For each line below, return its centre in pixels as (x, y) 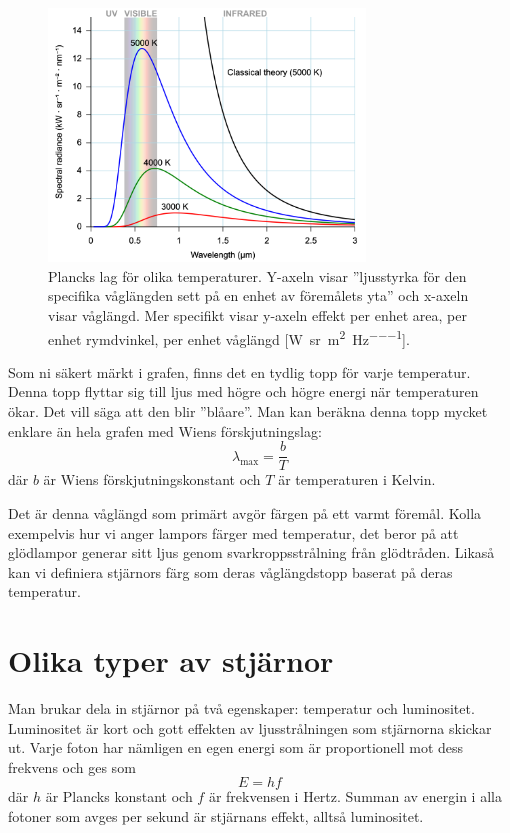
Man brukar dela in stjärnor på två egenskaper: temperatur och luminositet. (241, 708)
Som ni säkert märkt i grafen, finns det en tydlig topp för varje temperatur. (239, 371)
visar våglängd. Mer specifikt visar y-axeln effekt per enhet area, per (257, 315)
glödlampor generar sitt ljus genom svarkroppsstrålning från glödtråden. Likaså (251, 552)
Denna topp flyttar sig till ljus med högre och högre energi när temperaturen (243, 391)
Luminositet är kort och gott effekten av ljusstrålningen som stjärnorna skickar (250, 727)
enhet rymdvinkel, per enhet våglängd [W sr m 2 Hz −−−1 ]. (229, 337)
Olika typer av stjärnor (171, 660)
